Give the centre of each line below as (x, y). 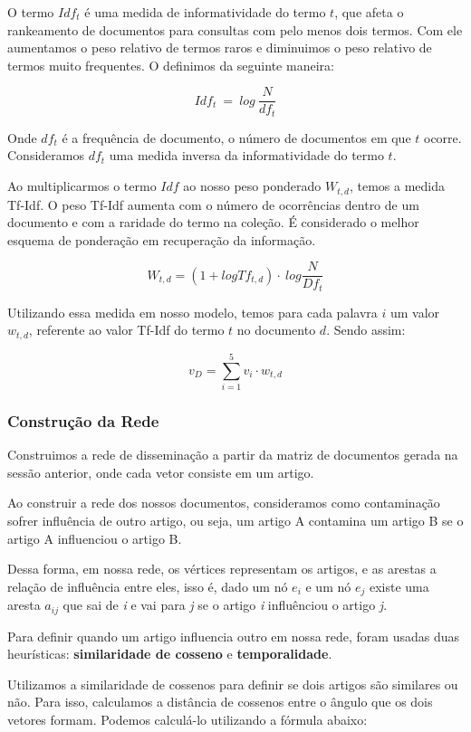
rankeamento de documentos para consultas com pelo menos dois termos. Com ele (235, 29)
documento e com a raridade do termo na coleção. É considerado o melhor (213, 222)
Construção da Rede (83, 420)
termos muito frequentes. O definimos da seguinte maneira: (171, 65)
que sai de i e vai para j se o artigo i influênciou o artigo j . (225, 605)
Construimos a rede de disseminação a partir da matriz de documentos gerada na (233, 455)
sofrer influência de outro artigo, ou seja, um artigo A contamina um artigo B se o (235, 520)
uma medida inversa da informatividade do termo (246, 155)
